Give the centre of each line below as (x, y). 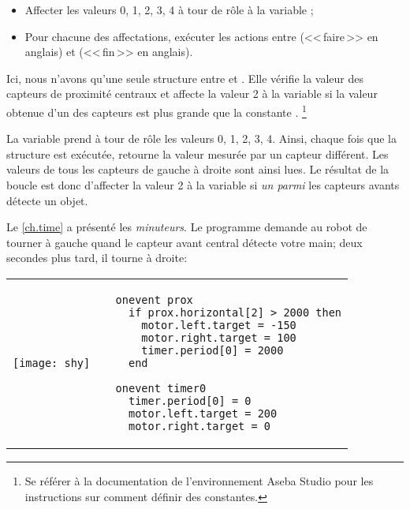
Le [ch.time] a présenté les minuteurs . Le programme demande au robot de (187, 227)
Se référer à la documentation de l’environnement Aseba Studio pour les (199, 480)
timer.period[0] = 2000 (212, 350)
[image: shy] (52, 363)
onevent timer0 (161, 388)
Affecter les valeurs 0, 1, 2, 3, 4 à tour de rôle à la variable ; (169, 9)
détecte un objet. (47, 200)
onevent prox (154, 299)
